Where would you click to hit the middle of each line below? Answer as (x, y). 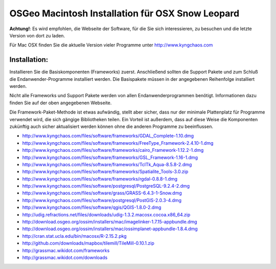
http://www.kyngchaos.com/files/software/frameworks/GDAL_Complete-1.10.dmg (108, 136)
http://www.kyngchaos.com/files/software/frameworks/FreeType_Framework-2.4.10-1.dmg (118, 143)
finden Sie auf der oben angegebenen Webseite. (61, 103)
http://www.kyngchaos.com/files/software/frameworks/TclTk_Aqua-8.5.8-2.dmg (107, 164)
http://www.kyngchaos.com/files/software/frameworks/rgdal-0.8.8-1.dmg (100, 178)
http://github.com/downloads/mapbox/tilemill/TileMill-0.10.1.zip (88, 243)
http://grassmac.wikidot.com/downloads (65, 257)
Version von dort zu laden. (37, 35)
